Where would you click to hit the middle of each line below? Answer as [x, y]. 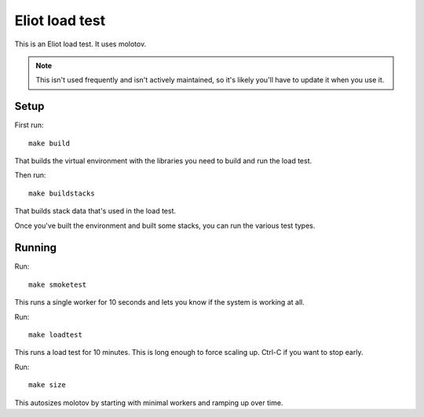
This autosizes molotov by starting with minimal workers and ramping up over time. [149, 402]
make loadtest [55, 335]
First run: [29, 125]
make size [47, 385]
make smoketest [58, 284]
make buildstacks [62, 193]
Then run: [30, 175]
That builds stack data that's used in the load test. [95, 211]
